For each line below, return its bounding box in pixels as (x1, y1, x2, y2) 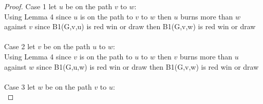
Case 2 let (4, 41, 35, 52)
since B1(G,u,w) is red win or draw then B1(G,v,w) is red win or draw (36, 61, 259, 72)
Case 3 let (4, 81, 35, 92)
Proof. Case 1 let (4, 1, 57, 11)
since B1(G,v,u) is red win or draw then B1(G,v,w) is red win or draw (34, 21, 256, 32)
